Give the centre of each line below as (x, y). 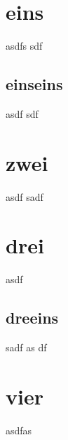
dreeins (32, 318)
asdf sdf (22, 113)
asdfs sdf (24, 46)
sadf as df (26, 347)
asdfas (19, 430)
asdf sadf (25, 196)
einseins (34, 84)
